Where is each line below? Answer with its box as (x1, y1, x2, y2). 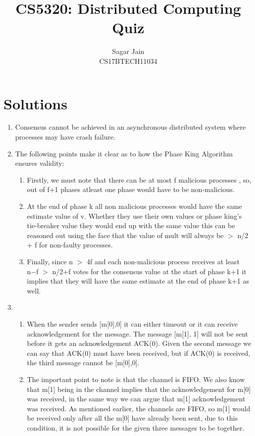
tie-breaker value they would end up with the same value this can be (27, 220, 235, 231)
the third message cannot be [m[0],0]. (27, 357, 140, 368)
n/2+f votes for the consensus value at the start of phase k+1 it (52, 266, 247, 276)
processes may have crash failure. (15, 132, 116, 142)
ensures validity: (15, 158, 64, 168)
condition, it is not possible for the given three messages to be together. (27, 422, 245, 433)
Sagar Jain (112, 46, 145, 56)
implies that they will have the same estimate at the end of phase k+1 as (27, 276, 249, 286)
